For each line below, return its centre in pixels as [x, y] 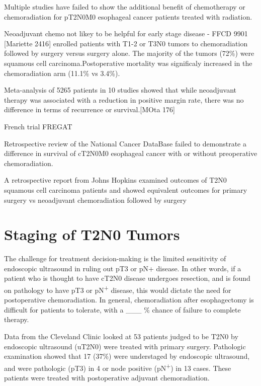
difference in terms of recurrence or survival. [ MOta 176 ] [90, 109]
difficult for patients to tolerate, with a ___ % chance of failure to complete [122, 309]
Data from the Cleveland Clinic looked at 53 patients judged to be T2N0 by [121, 336]
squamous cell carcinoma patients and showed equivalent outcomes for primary [126, 189]
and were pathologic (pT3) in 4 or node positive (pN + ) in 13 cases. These [118, 367]
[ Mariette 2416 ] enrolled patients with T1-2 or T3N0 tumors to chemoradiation [126, 43]
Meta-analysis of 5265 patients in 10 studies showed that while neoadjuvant [120, 90]
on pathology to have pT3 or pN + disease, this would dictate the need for [118, 289]
